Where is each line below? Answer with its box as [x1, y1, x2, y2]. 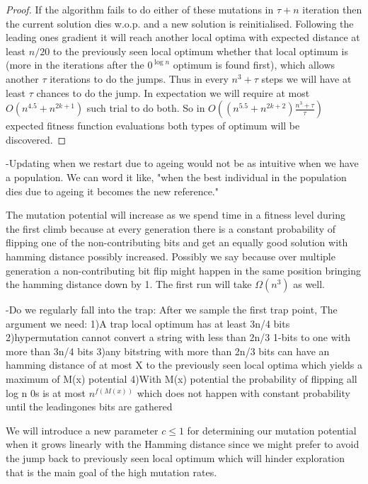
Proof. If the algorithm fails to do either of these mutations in [6, 2, 274, 16]
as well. [293, 277, 325, 292]
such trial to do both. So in [86, 100, 205, 115]
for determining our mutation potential [187, 422, 357, 437]
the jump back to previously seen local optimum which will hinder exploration [6, 451, 345, 466]
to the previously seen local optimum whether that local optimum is [52, 43, 348, 58]
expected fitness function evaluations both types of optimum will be [6, 118, 300, 133]
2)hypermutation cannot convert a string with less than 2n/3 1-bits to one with [6, 330, 350, 345]
